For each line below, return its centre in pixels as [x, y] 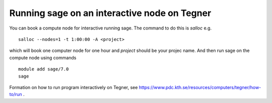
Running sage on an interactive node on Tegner [110, 13]
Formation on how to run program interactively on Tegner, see [74, 87]
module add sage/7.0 [44, 69]
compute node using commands [43, 57]
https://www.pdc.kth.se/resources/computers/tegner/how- [200, 87]
